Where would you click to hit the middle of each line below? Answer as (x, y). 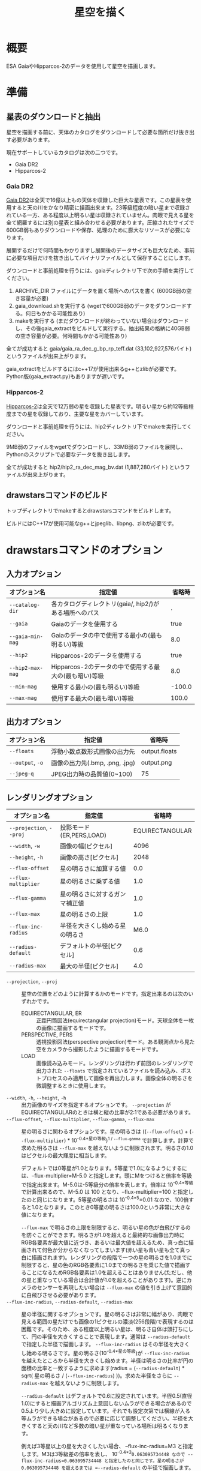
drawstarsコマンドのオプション (85, 550)
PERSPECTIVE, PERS (47, 1034)
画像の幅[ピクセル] (86, 846)
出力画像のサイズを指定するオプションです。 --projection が (96, 1104)
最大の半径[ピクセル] (89, 966)
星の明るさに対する (87, 894)
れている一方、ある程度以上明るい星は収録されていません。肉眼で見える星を (100, 215)
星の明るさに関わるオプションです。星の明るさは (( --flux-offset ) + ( (106, 1131)
